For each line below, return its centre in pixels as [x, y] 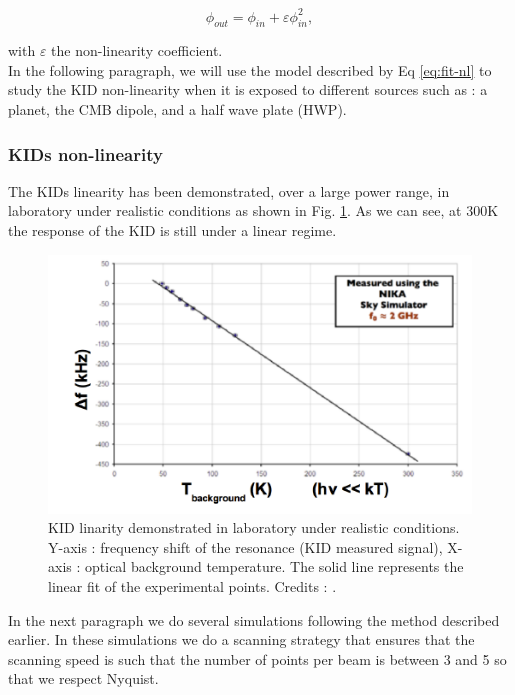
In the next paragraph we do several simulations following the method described [254, 619]
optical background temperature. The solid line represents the [274, 566]
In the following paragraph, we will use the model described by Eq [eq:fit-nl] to [250, 69]
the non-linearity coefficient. [137, 50]
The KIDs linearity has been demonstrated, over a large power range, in [229, 190]
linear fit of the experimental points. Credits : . [192, 586]
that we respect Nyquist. [83, 678]
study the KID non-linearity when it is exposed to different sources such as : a [248, 89]
